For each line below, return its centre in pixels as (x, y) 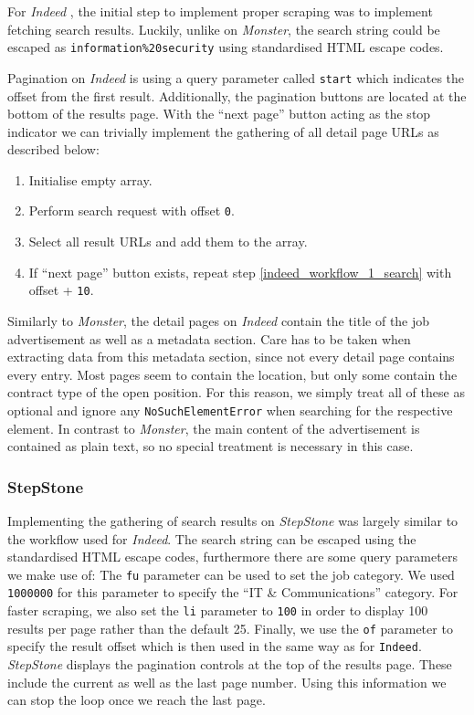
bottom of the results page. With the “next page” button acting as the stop (219, 114)
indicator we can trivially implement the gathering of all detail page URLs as (223, 131)
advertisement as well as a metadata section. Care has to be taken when (209, 338)
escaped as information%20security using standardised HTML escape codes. (226, 47)
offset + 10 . (61, 290)
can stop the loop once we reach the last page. (137, 700)
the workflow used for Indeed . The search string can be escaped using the (212, 538)
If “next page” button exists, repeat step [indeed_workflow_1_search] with (240, 272)
